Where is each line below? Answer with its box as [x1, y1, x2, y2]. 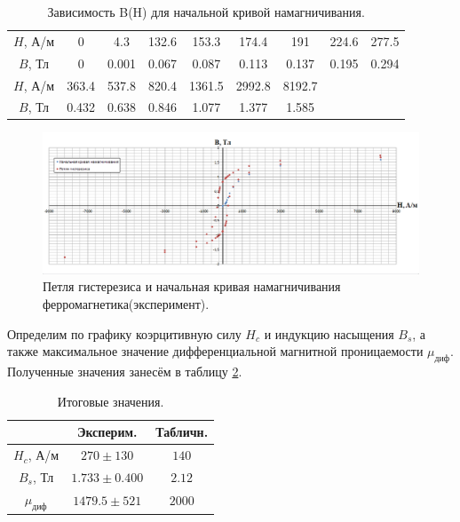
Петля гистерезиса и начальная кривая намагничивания [43, 277, 341, 296]
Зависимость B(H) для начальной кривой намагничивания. [47, 3, 365, 20]
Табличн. [155, 423, 209, 441]
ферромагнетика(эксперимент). [43, 295, 210, 313]
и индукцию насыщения [264, 324, 394, 343]
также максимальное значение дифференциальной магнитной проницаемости [7, 342, 424, 360]
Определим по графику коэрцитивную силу [7, 324, 242, 343]
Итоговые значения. [57, 391, 164, 410]
